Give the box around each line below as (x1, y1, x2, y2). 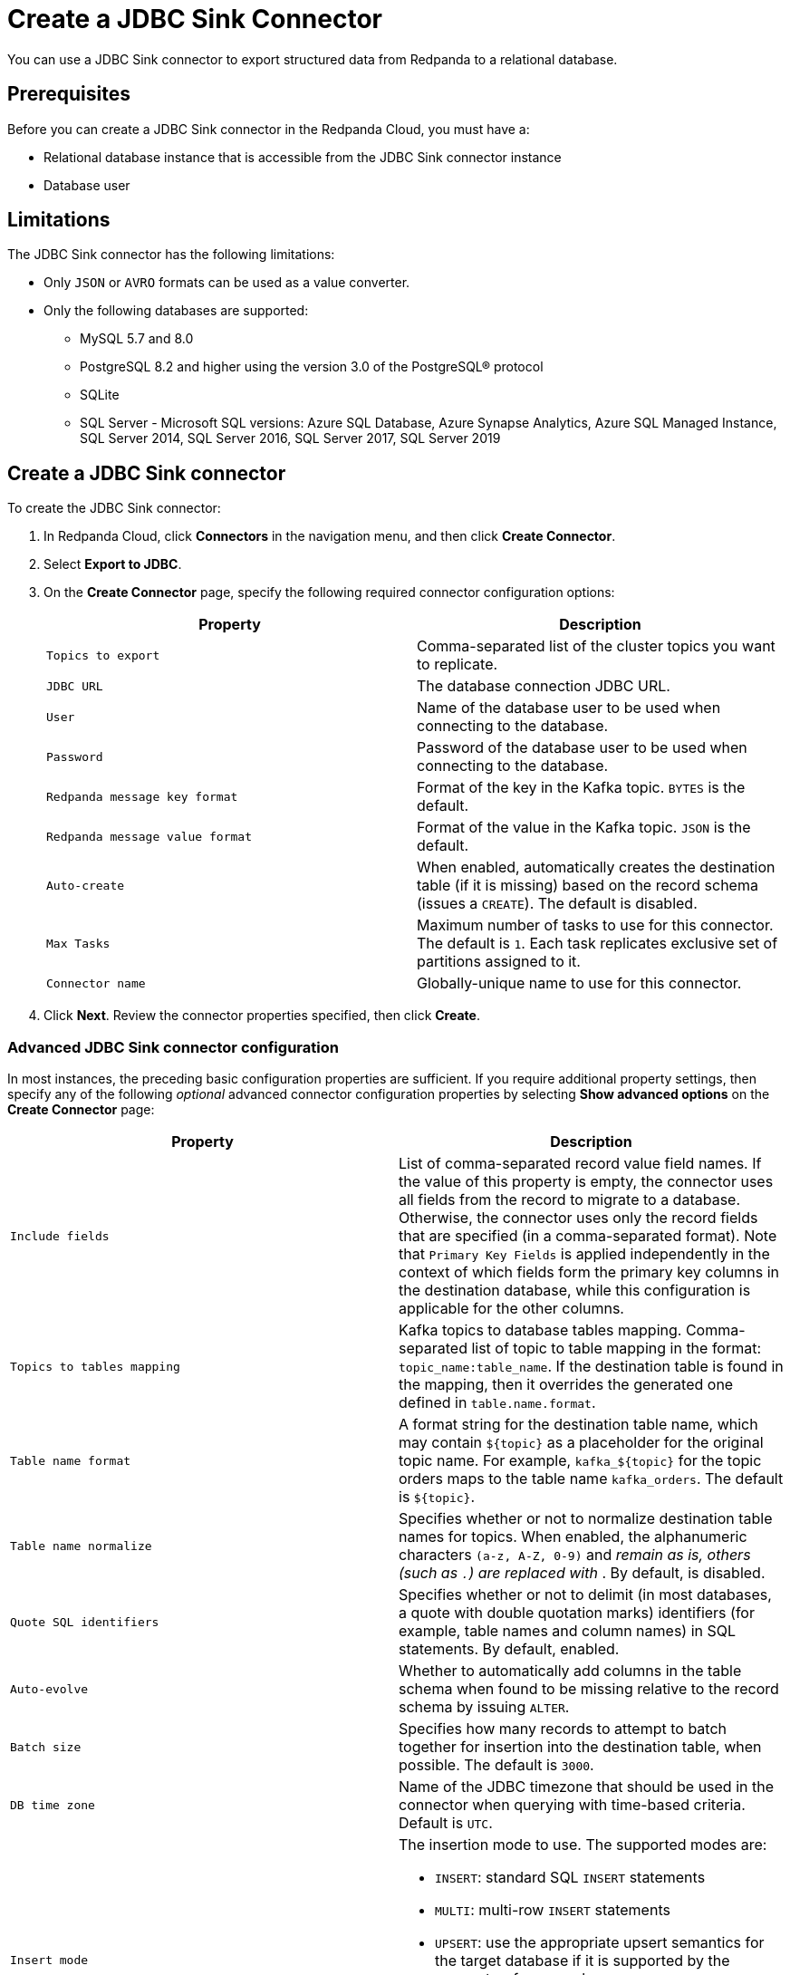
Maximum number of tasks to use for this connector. (417, 916, 774, 935)
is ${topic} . (399, 1488, 476, 1507)
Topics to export (46, 648, 160, 662)
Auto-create (46, 878, 125, 892)
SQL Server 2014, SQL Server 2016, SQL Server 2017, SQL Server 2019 (80, 430, 501, 447)
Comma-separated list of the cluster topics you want (417, 637, 776, 656)
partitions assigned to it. (417, 952, 581, 971)
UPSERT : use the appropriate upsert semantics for (435, 1933, 765, 1952)
